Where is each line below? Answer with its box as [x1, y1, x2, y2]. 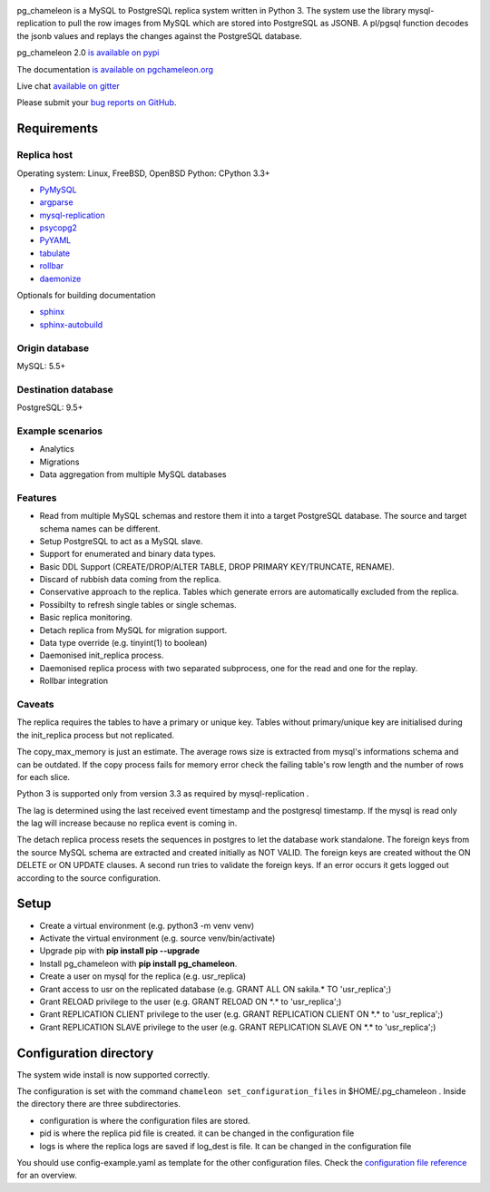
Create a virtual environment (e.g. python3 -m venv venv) [39, 920, 255, 931]
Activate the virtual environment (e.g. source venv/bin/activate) [39, 933, 276, 943]
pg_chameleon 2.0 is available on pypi [16, 47, 160, 58]
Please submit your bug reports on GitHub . [16, 97, 177, 108]
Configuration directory [16, 1045, 154, 1060]
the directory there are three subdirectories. [16, 1099, 181, 1109]
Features [16, 491, 57, 503]
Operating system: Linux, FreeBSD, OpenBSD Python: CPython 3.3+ [16, 168, 271, 179]
